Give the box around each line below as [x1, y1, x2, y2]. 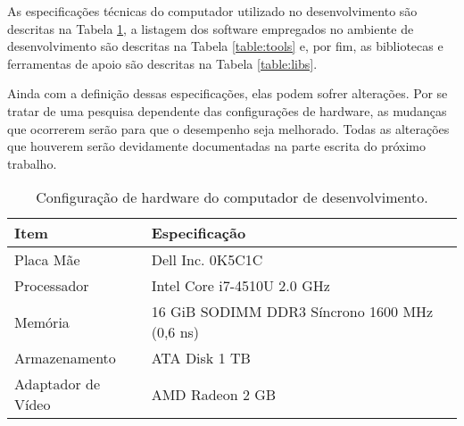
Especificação [151, 222, 246, 244]
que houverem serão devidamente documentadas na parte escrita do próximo [7, 137, 427, 155]
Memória [14, 311, 70, 332]
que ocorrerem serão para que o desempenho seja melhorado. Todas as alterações [7, 119, 450, 138]
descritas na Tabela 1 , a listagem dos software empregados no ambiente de [7, 19, 414, 38]
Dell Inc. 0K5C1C [151, 249, 263, 271]
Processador [14, 275, 89, 297]
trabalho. [7, 154, 57, 172]
